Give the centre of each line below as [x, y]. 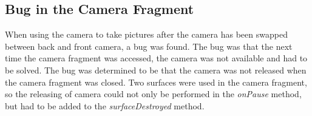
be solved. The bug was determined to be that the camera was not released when [156, 70]
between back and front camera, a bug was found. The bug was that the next [149, 46]
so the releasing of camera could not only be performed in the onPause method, [153, 94]
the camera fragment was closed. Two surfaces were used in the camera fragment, [156, 82]
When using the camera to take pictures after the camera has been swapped [146, 34]
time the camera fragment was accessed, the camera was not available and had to [156, 58]
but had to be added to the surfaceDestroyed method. [105, 105]
